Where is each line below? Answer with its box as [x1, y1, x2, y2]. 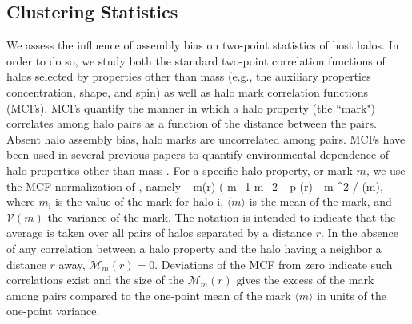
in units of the [317, 286, 386, 303]
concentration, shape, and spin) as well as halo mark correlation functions [6, 83, 369, 100]
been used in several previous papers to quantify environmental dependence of [6, 146, 390, 163]
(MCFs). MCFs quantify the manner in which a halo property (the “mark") [6, 99, 375, 116]
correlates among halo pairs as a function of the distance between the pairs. [6, 115, 377, 132]
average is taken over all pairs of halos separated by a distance [6, 224, 313, 241]
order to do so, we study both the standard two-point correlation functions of [6, 52, 386, 69]
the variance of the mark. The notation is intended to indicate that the [47, 208, 396, 225]
